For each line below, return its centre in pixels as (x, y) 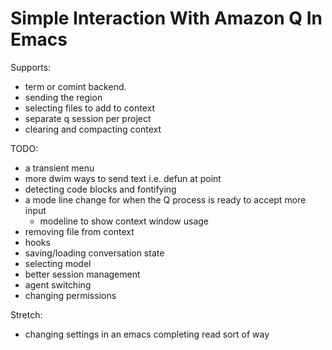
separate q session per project (88, 118)
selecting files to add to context (90, 108)
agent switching (58, 284)
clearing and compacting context (93, 129)
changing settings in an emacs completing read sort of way (147, 334)
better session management (82, 274)
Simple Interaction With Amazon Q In (166, 18)
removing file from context (79, 231)
